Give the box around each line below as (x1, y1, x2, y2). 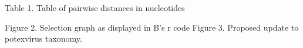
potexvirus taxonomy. (5, 32, 82, 45)
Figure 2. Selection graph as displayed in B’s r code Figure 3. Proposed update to (5, 21, 299, 33)
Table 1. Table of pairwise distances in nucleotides (5, 2, 185, 13)
